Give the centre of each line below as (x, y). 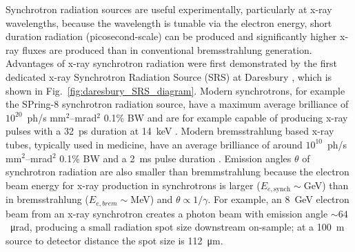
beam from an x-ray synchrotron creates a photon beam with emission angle (167, 213)
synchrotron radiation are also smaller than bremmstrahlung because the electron (177, 172)
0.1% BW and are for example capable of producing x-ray (226, 117)
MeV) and (152, 199)
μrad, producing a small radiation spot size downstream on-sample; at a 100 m (177, 227)
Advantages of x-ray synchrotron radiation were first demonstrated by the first (171, 63)
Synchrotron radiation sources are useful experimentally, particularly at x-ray (169, 9)
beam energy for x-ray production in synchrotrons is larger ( (133, 185)
